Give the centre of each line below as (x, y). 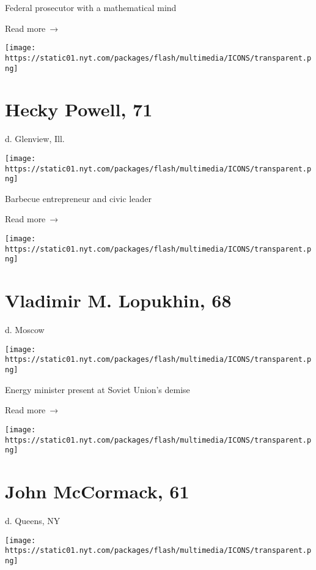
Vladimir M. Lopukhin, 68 (118, 300)
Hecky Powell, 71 (79, 109)
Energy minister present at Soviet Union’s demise (97, 389)
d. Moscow (25, 330)
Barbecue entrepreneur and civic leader (78, 198)
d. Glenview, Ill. (35, 139)
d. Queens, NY (33, 520)
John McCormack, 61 (97, 491)
